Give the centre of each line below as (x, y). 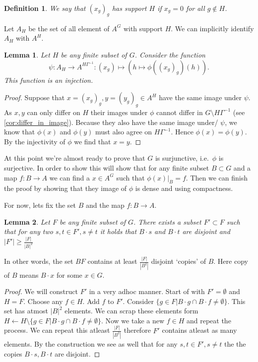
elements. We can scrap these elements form (131, 311)
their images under (119, 112)
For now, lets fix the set (40, 205)
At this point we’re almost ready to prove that (75, 158)
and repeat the (209, 320)
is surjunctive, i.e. (182, 158)
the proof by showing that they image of (65, 188)
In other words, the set (39, 261)
